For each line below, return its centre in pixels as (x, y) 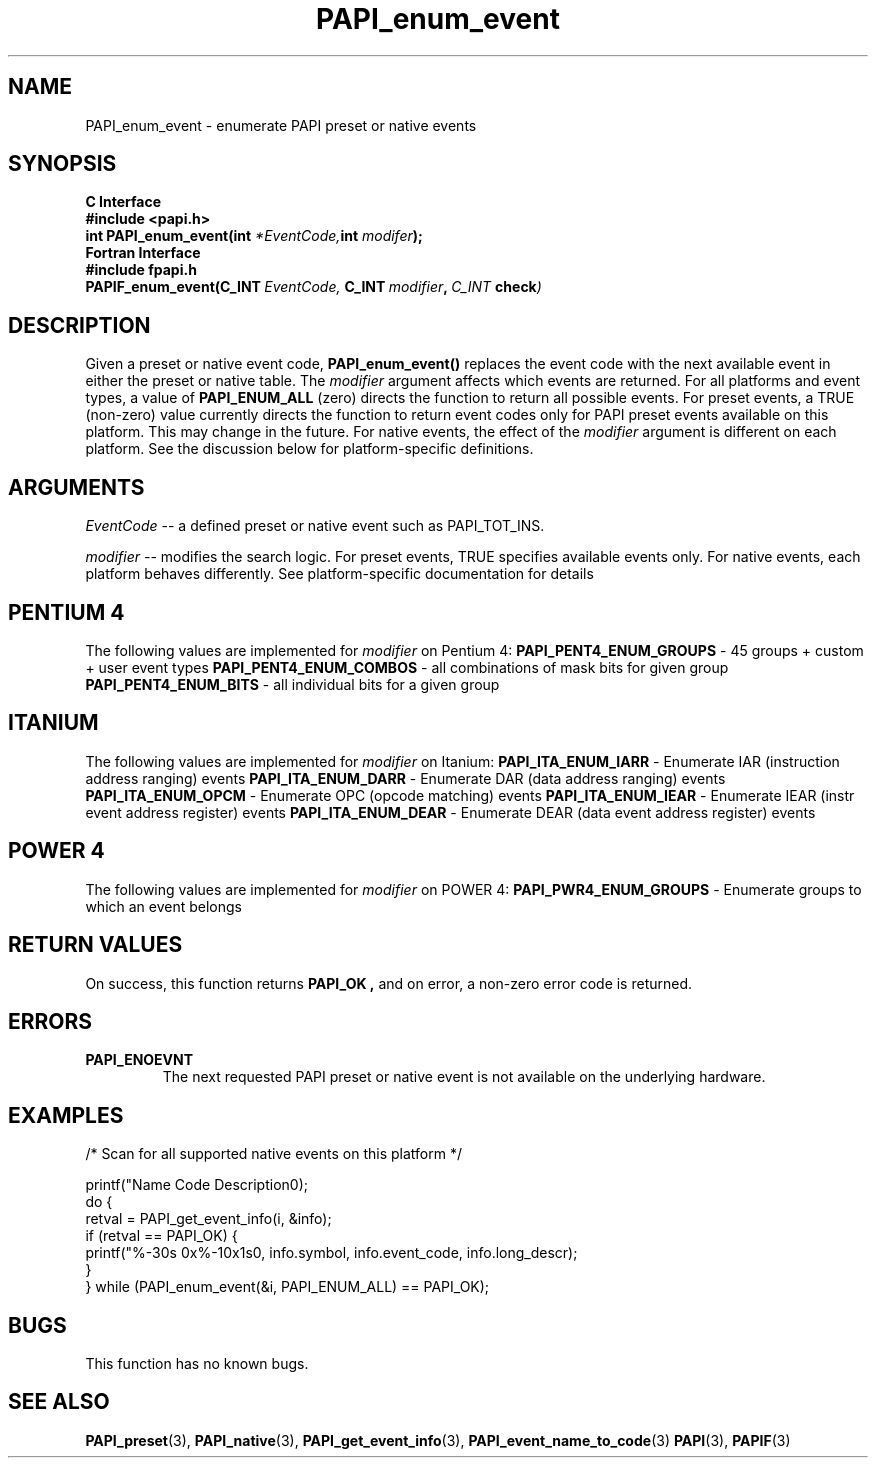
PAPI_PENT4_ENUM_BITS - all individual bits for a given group (292, 684)
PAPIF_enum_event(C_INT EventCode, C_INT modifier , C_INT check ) (313, 287)
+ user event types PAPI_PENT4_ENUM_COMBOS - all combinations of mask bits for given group (407, 667)
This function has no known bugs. (197, 1364)
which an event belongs (164, 906)
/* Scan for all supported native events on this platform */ (273, 1154)
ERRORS (50, 1021)
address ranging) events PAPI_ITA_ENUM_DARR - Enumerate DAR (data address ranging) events (405, 778)
